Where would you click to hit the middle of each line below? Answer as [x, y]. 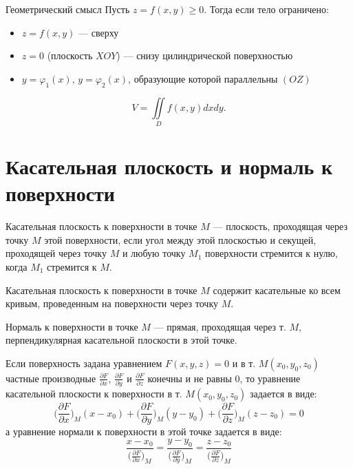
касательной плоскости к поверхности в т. [94, 394]
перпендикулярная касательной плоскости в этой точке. [121, 340]
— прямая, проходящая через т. [220, 326]
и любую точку [154, 253]
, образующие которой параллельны [203, 78]
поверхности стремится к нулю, [271, 253]
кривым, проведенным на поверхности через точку [112, 303]
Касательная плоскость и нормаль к [169, 166]
